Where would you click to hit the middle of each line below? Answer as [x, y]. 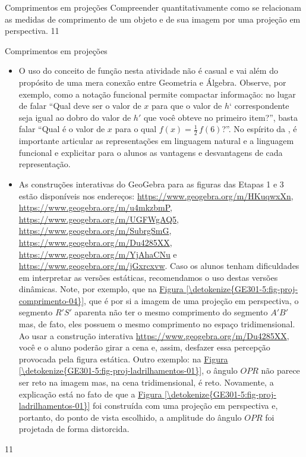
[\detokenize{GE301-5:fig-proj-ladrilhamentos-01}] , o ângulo [128, 370]
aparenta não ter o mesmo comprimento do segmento [171, 312]
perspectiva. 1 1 [32, 31]
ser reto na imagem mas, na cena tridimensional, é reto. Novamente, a [146, 382]
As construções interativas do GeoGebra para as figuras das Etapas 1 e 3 [151, 184]
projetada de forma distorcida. [74, 429]
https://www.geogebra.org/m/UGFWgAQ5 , [99, 219]
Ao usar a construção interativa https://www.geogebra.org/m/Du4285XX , [154, 335]
